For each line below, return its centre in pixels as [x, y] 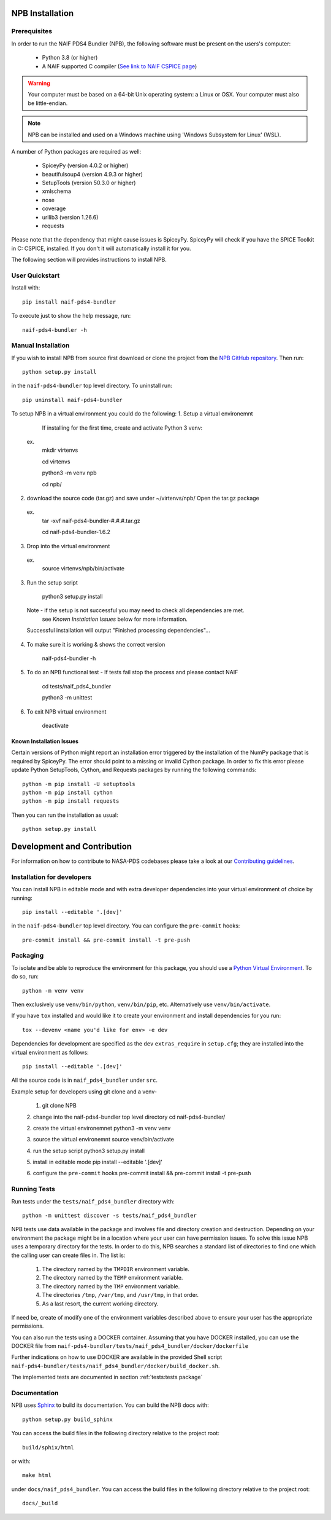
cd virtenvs [56, 462]
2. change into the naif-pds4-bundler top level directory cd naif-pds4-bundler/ [126, 1117]
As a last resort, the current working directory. [100, 1304]
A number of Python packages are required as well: [76, 151]
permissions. [28, 1326]
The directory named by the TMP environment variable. [111, 1286]
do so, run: [25, 977]
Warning [39, 83]
